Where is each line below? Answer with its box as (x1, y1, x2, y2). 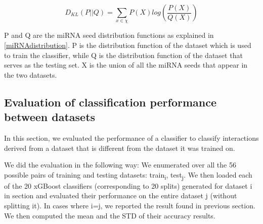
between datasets (4, 109, 96, 125)
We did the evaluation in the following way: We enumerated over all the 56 (4, 159, 236, 170)
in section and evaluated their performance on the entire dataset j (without (4, 190, 237, 201)
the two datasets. (4, 69, 57, 80)
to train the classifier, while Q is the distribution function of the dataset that (4, 49, 243, 60)
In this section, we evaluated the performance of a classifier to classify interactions (4, 132, 259, 143)
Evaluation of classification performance (4, 94, 217, 109)
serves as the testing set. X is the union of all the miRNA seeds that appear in (4, 60, 248, 70)
